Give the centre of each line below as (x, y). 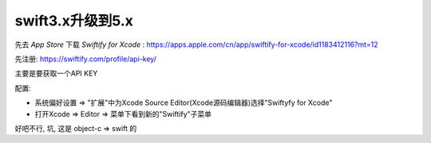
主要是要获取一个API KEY (56, 73)
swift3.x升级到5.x (74, 21)
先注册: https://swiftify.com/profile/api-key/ (86, 59)
